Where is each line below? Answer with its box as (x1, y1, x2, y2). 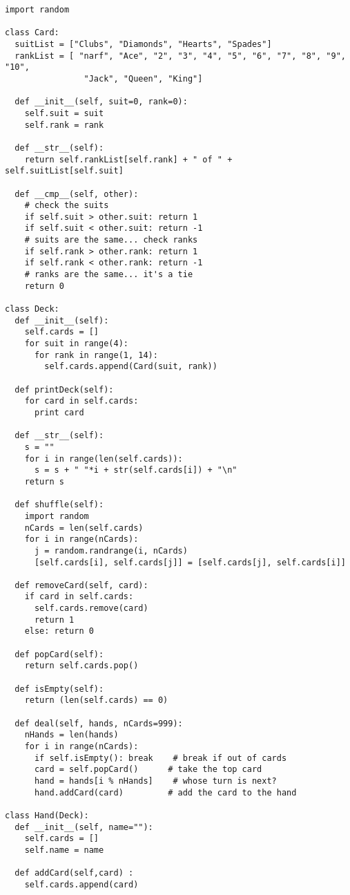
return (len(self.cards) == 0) (24, 695, 168, 706)
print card (34, 407, 84, 417)
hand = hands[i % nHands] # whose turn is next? (34, 775, 277, 786)
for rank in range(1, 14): (34, 350, 158, 360)
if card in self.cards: (24, 592, 134, 602)
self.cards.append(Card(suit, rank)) (44, 361, 217, 372)
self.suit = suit (24, 108, 104, 118)
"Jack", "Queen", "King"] (84, 73, 203, 84)
